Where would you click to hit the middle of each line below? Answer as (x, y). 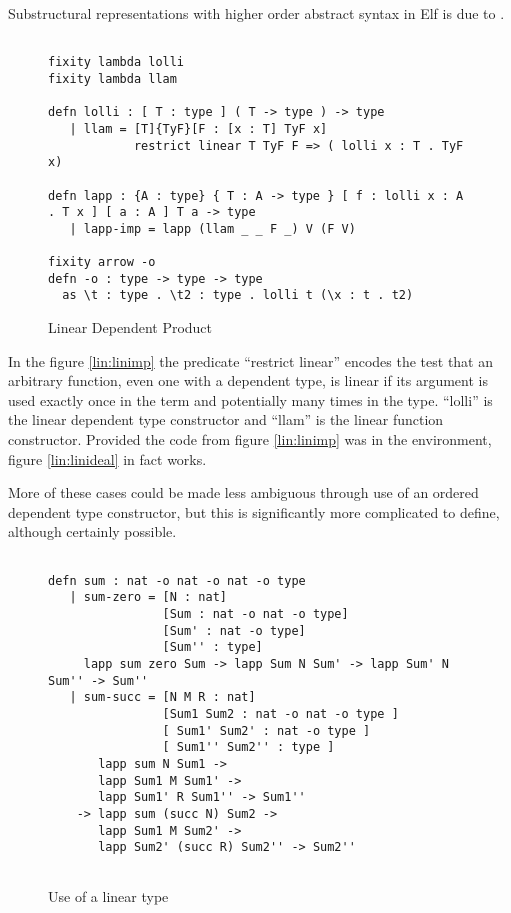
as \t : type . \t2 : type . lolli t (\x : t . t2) (238, 295)
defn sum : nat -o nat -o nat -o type (177, 580)
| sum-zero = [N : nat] (148, 597)
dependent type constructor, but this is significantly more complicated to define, (254, 511)
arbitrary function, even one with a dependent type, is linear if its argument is (248, 380)
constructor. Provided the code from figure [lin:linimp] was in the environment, (250, 439)
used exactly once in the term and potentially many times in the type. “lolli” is (250, 399)
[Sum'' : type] (212, 647)
